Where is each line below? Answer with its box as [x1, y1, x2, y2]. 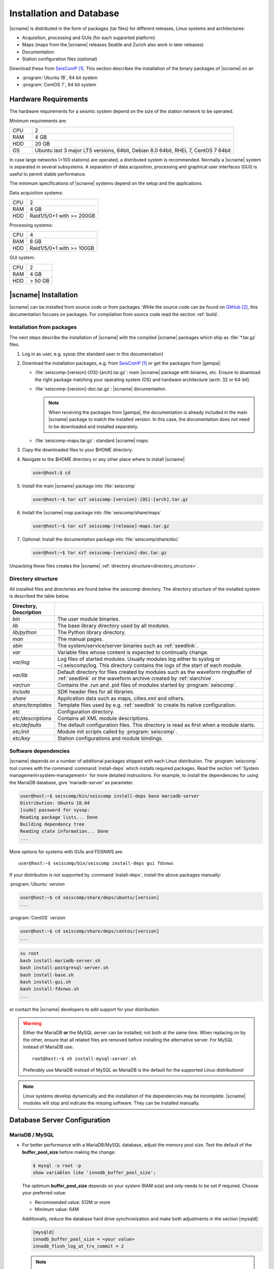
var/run [12, 681, 30, 688]
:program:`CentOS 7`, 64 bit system [22, 82, 96, 88]
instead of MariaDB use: [23, 1044, 74, 1050]
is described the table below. [9, 593, 70, 599]
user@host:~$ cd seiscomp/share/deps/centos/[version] [20, 928, 159, 934]
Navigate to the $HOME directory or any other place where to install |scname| [22, 456, 185, 462]
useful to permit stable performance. [9, 171, 86, 177]
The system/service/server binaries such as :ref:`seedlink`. [57, 642, 198, 649]
